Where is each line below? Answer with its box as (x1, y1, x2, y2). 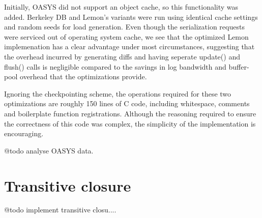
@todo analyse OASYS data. (4, 145, 94, 155)
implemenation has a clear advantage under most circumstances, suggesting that (4, 41, 255, 52)
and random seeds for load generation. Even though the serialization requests (4, 21, 245, 32)
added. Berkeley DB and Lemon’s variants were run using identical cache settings (4, 11, 258, 22)
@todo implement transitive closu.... (4, 204, 117, 215)
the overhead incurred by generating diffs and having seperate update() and (4, 51, 240, 61)
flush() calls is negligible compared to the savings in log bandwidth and (4, 61, 226, 72)
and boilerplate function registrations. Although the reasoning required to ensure (4, 108, 256, 118)
